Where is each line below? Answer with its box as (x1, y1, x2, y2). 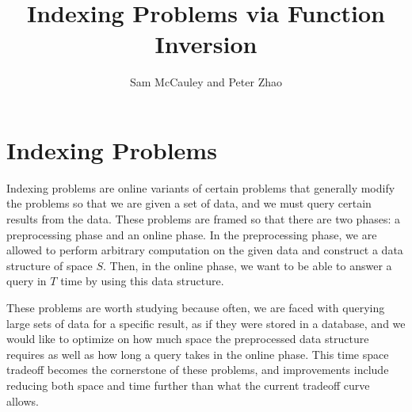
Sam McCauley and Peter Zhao (130, 74, 282, 90)
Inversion (154, 28, 257, 60)
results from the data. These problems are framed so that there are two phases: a (6, 211, 400, 227)
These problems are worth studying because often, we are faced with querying (6, 299, 385, 315)
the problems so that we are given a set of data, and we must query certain (6, 195, 372, 212)
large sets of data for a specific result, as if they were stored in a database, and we (6, 315, 406, 331)
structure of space (6, 257, 93, 273)
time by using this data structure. (60, 273, 224, 289)
